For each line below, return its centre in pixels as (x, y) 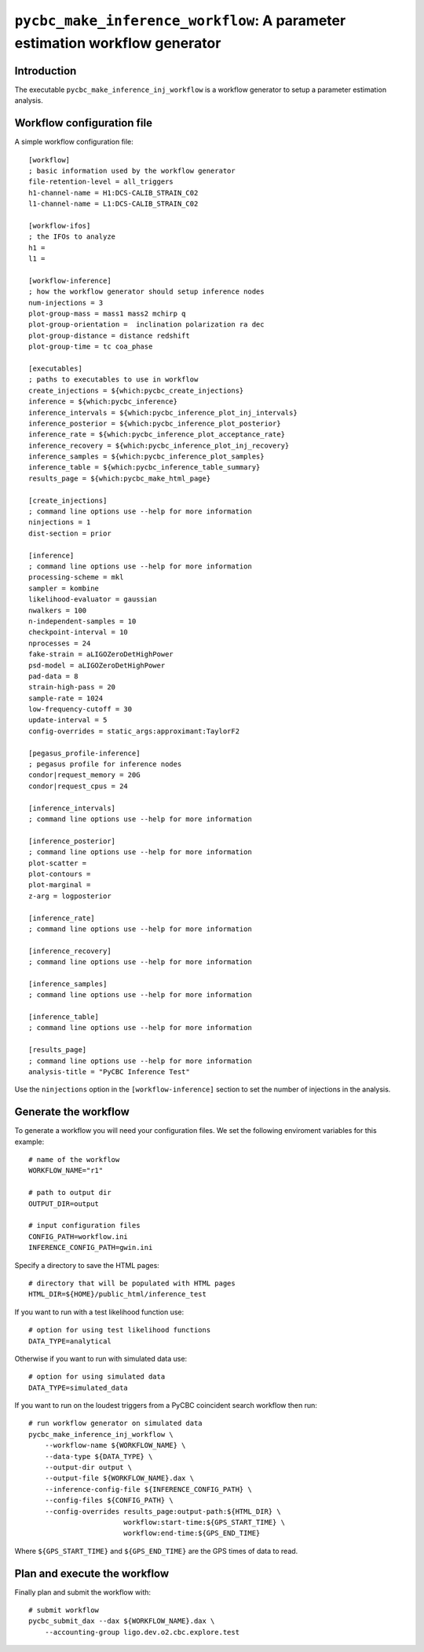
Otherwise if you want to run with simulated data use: (101, 1358)
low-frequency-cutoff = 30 (80, 709)
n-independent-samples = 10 (82, 621)
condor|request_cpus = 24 (79, 786)
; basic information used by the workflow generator (132, 170)
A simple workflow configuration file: (74, 142)
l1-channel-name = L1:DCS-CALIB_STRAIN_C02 (113, 204)
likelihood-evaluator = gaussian (93, 599)
